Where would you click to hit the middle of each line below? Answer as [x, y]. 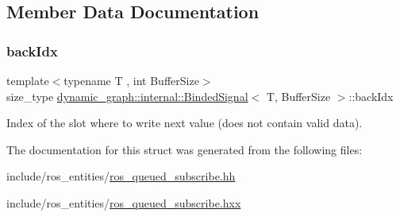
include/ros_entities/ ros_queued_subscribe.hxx [124, 202]
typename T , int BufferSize [131, 80]
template [28, 80]
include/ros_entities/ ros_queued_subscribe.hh [121, 176]
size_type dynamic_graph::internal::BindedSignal [127, 96]
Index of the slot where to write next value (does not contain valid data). [185, 123]
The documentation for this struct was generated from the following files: [185, 149]
